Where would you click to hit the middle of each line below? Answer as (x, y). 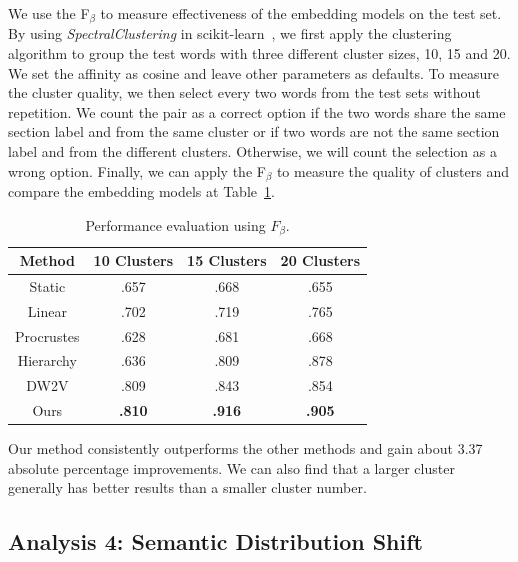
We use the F (49, 13)
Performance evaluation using (175, 224)
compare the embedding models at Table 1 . (141, 191)
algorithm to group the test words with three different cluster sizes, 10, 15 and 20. (259, 53)
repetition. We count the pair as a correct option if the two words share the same (257, 111)
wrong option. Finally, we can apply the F (137, 170)
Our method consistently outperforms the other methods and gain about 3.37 (245, 448)
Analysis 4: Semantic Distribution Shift (215, 541)
